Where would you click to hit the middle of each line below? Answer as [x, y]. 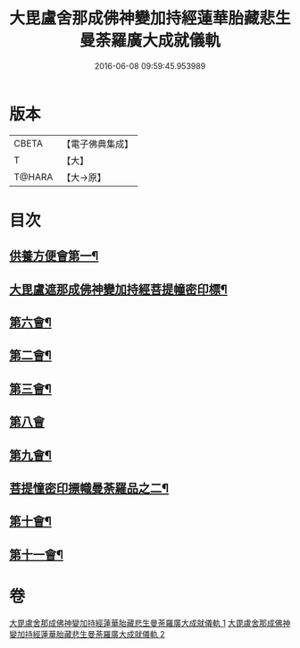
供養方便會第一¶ [54, 256]
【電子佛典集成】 [98, 144]
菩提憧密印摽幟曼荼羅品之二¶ [89, 488]
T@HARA [33, 177]
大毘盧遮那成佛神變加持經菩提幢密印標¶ [118, 289]
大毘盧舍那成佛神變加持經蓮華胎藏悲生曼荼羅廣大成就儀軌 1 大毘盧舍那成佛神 [150, 623]
